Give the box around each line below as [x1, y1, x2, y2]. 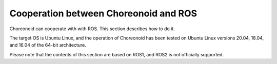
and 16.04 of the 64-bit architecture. [9, 42, 87, 48]
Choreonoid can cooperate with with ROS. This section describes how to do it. [9, 26, 175, 32]
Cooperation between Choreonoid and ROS [9, 8, 197, 19]
